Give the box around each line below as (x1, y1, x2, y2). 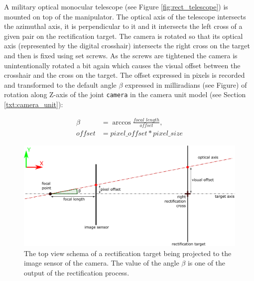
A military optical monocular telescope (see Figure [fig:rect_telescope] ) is (4, 1, 228, 11)
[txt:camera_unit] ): (4, 99, 63, 109)
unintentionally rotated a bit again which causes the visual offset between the (4, 60, 241, 70)
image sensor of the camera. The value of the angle (24, 258, 179, 268)
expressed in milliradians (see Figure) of (125, 79, 247, 90)
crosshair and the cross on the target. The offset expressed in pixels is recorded (4, 70, 245, 80)
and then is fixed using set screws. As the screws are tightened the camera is (4, 50, 238, 60)
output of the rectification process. (24, 268, 129, 278)
